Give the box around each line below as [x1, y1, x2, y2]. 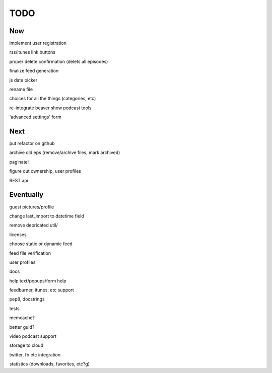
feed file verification [9, 250, 51, 256]
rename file [9, 86, 33, 93]
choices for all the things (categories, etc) [9, 96, 96, 102]
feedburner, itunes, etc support [9, 287, 74, 293]
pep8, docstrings [9, 296, 45, 302]
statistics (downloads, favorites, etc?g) [9, 361, 90, 367]
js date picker [9, 77, 38, 83]
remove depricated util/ [9, 222, 58, 229]
